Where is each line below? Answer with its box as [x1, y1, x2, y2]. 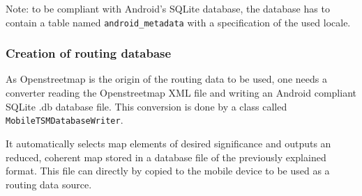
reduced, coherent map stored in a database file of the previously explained [6, 149, 326, 164]
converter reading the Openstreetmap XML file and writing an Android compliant [6, 85, 356, 100]
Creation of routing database [6, 44, 172, 62]
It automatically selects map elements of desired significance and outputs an [6, 136, 331, 150]
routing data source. [6, 177, 92, 191]
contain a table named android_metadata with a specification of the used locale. [6, 15, 351, 29]
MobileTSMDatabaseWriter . [6, 113, 123, 127]
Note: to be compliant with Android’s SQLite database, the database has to [6, 1, 330, 15]
